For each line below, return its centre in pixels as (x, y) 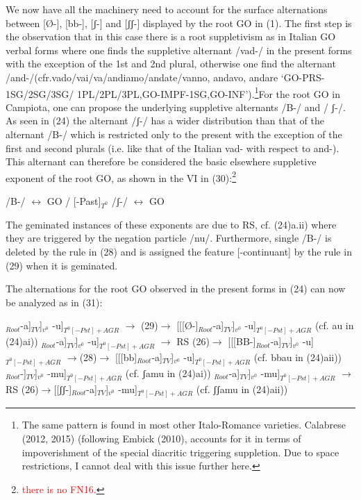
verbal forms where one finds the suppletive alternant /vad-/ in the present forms (179, 50)
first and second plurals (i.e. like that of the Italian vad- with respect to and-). (173, 148)
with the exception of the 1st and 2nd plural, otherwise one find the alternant (171, 64)
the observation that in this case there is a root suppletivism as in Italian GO (171, 36)
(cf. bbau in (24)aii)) (298, 357)
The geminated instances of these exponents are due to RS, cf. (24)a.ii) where (171, 224)
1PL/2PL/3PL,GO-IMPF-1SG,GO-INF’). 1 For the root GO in (208, 92)
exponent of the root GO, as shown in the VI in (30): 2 (121, 176)
